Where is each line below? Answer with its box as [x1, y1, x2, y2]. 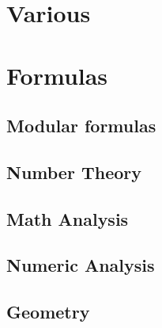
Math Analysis [6, 206, 129, 231]
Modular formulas [6, 113, 156, 138]
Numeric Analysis [6, 253, 155, 277]
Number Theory [6, 159, 141, 184]
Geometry [6, 299, 90, 324]
